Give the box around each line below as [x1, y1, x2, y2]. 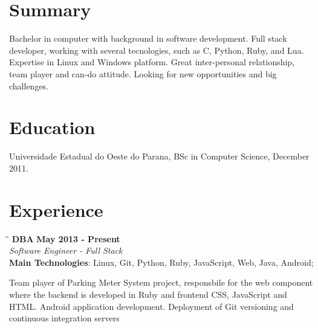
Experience [9, 197, 103, 222]
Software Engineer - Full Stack [9, 244, 123, 257]
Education [9, 115, 96, 140]
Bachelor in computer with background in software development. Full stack [9, 32, 287, 45]
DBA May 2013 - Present [11, 232, 120, 245]
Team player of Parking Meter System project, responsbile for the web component [9, 276, 313, 289]
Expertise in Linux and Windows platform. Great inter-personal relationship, [9, 56, 295, 68]
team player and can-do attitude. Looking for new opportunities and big [9, 67, 277, 80]
